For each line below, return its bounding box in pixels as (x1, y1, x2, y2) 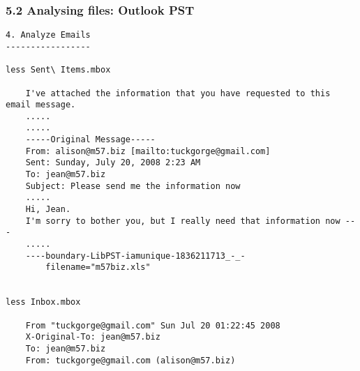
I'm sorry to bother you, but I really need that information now (25, 215, 340, 226)
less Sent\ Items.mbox (6, 65, 111, 75)
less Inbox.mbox (6, 297, 81, 308)
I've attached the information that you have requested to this (25, 88, 331, 98)
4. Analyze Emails (6, 30, 91, 40)
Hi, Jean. (25, 204, 71, 215)
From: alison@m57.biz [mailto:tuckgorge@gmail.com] (25, 146, 271, 156)
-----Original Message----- (25, 135, 156, 145)
